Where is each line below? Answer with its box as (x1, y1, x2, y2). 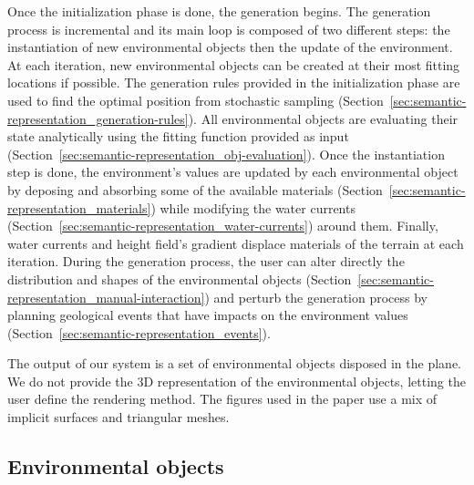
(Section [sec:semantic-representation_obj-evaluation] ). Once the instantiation (7, 144, 445, 163)
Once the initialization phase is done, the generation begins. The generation (7, 2, 431, 20)
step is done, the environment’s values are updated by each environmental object (7, 162, 459, 181)
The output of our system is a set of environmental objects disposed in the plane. (7, 354, 461, 373)
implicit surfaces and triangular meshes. (7, 408, 230, 427)
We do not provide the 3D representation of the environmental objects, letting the (7, 371, 466, 390)
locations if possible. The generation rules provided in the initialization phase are (7, 73, 460, 92)
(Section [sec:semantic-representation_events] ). (7, 323, 271, 342)
